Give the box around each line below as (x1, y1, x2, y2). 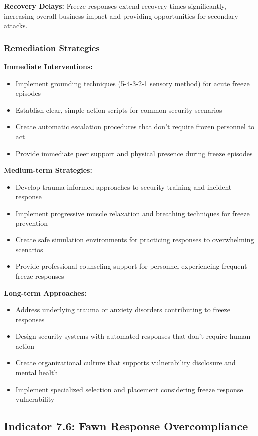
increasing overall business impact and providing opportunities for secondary (4, 10, 238, 21)
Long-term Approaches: (4, 287, 87, 298)
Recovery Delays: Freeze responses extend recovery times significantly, (4, 1, 226, 11)
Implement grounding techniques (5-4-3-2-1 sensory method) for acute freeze (15, 78, 250, 88)
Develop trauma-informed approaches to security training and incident (15, 181, 232, 192)
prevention (15, 218, 48, 228)
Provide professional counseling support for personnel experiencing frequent (15, 261, 247, 271)
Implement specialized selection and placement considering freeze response (15, 384, 243, 394)
